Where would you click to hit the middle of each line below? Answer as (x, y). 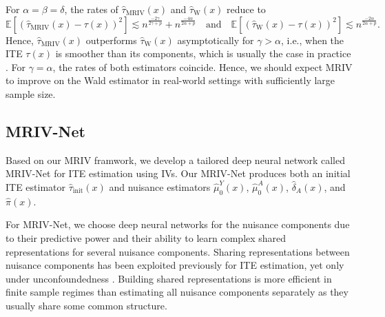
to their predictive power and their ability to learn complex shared (146, 237)
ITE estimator (36, 186)
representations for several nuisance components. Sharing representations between (178, 251)
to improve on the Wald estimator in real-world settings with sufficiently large (170, 80)
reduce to (246, 9)
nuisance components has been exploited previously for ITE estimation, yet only (175, 265)
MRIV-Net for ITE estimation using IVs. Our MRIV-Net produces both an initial (178, 173)
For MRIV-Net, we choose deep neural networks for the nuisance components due (178, 224)
